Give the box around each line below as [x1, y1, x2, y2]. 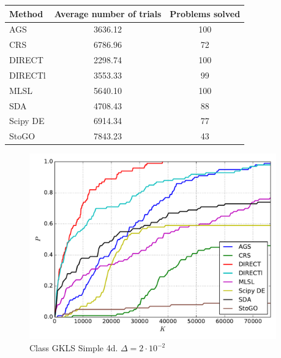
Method [9, 7, 43, 20]
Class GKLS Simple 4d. [29, 341, 118, 354]
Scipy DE [9, 114, 45, 127]
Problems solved [170, 7, 241, 20]
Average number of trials [54, 7, 162, 20]
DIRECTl [9, 68, 46, 81]
